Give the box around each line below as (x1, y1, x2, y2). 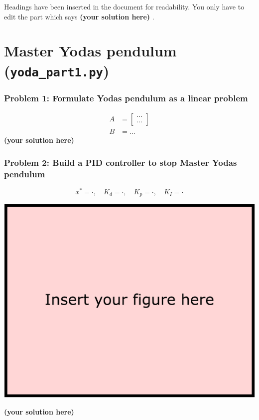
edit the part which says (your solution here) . (4, 11, 154, 21)
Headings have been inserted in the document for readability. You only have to (4, 1, 245, 11)
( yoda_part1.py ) (4, 60, 110, 80)
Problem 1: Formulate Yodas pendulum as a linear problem (4, 91, 248, 104)
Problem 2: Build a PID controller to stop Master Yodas (4, 156, 237, 168)
